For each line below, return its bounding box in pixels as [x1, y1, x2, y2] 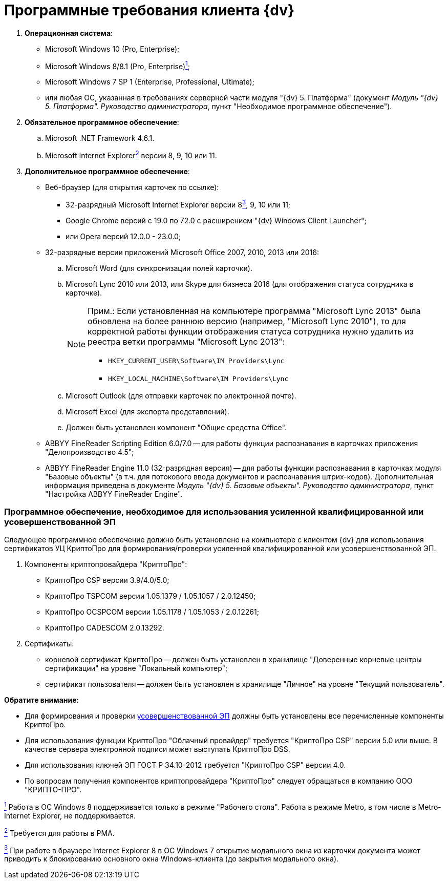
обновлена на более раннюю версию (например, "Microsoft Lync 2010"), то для [88, 316, 406, 326]
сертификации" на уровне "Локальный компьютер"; [45, 664, 228, 673]
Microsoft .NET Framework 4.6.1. [45, 134, 155, 143]
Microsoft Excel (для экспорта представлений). [66, 407, 229, 416]
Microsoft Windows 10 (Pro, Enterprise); [45, 44, 180, 53]
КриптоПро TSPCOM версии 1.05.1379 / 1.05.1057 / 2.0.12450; [45, 592, 256, 601]
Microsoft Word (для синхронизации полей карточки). [66, 263, 252, 272]
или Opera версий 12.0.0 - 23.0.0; [66, 232, 181, 241]
